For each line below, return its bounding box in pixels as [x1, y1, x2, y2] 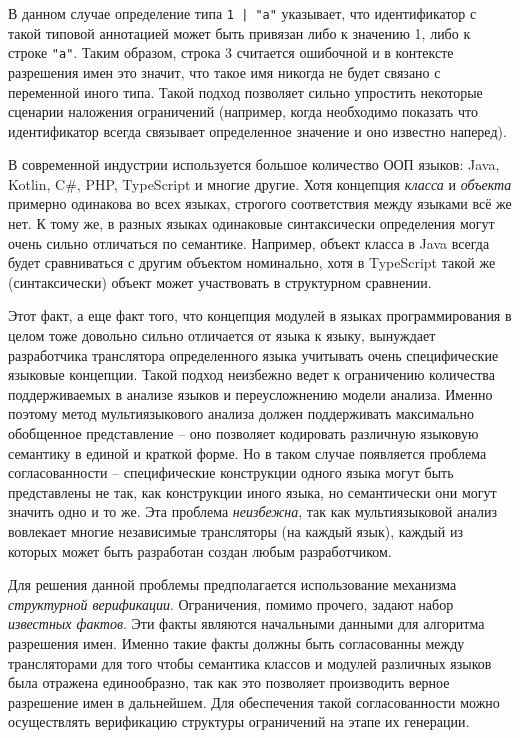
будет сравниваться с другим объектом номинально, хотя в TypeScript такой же [8, 252, 496, 273]
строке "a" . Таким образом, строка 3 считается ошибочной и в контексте [8, 42, 454, 63]
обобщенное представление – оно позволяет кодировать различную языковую [8, 423, 479, 443]
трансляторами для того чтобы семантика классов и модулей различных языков [8, 652, 492, 673]
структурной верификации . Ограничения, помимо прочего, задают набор [8, 593, 454, 614]
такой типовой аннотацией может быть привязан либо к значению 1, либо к [8, 22, 471, 43]
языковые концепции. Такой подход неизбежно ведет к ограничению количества [8, 364, 496, 385]
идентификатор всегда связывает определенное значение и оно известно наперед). [8, 120, 507, 141]
